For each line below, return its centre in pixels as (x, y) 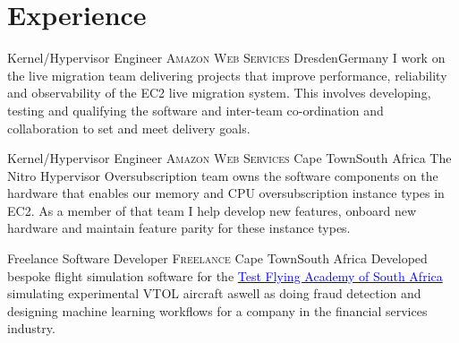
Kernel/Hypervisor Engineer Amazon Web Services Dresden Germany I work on (226, 58)
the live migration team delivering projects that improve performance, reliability (227, 75)
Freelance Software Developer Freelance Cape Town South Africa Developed (217, 258)
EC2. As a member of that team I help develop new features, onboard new (212, 210)
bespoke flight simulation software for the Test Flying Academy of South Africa (225, 275)
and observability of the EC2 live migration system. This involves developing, (219, 93)
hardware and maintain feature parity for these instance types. (179, 228)
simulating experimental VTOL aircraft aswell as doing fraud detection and (214, 293)
